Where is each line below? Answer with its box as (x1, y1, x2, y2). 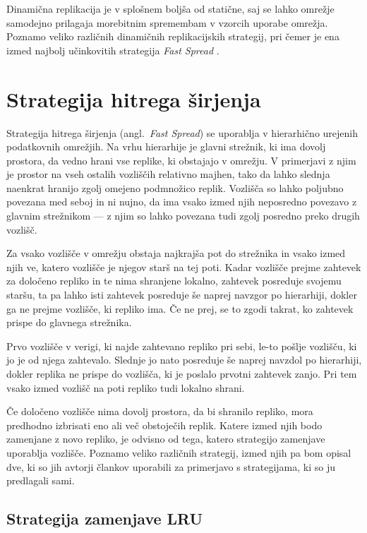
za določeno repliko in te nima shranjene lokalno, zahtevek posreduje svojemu (6, 273, 342, 288)
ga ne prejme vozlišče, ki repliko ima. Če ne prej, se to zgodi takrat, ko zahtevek (6, 301, 354, 316)
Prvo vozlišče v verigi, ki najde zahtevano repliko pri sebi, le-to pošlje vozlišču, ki (6, 338, 357, 353)
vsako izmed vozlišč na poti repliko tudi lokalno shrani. (6, 380, 245, 395)
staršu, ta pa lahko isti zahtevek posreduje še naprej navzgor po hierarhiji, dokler (6, 287, 357, 302)
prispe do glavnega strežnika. (6, 315, 132, 330)
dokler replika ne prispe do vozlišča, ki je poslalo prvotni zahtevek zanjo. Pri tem (6, 366, 357, 381)
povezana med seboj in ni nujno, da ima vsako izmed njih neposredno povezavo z (6, 194, 357, 209)
